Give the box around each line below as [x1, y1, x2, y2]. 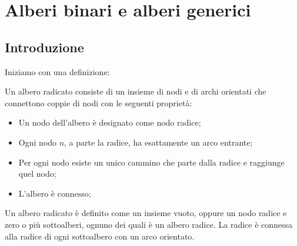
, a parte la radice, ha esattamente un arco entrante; [64, 136, 253, 148]
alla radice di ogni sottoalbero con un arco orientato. [5, 230, 195, 242]
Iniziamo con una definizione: [5, 65, 110, 77]
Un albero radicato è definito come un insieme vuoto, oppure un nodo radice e [5, 207, 287, 219]
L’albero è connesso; [18, 187, 91, 199]
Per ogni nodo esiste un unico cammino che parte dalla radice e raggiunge [18, 156, 285, 168]
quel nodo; [18, 167, 56, 180]
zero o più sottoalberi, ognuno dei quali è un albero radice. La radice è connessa [5, 218, 293, 230]
